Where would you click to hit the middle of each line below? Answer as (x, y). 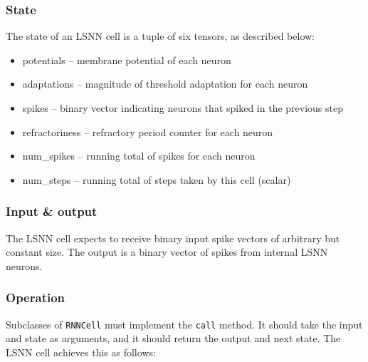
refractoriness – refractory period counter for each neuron (148, 131)
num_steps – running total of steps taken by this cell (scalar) (157, 179)
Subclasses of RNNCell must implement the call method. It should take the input (184, 324)
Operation (36, 298)
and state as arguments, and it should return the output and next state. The (173, 338)
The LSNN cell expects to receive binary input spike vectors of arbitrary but (173, 238)
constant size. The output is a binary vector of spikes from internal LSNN (167, 252)
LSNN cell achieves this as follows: (81, 352)
